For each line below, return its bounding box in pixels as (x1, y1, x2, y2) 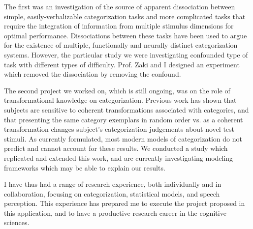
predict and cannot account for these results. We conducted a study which (4, 143, 228, 153)
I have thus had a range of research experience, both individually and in (4, 179, 221, 189)
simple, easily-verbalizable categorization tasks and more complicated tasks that (4, 11, 246, 21)
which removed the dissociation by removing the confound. (4, 69, 181, 79)
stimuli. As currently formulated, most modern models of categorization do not (4, 133, 242, 143)
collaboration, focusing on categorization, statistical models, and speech (4, 188, 220, 199)
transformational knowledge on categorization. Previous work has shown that (4, 95, 237, 105)
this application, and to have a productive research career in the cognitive (4, 207, 226, 218)
